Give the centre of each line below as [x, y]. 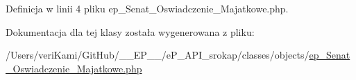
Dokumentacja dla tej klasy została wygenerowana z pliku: [130, 31]
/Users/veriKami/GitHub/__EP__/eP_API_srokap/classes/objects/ [158, 55]
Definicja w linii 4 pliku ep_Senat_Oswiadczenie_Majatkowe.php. [147, 8]
